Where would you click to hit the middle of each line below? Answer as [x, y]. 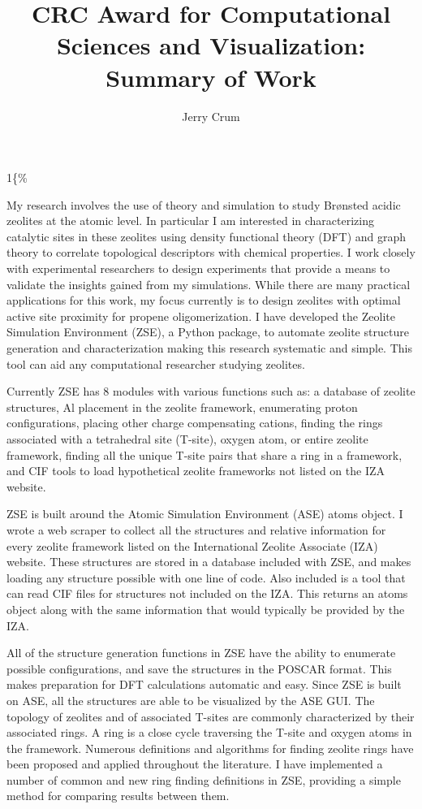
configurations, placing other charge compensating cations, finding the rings [195, 423]
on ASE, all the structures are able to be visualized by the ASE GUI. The [191, 700]
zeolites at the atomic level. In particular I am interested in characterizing [190, 221]
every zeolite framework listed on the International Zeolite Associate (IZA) [192, 545]
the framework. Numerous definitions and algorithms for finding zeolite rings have [210, 748]
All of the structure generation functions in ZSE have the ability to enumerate [201, 653]
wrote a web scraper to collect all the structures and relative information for [196, 529]
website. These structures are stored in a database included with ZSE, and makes [209, 562]
